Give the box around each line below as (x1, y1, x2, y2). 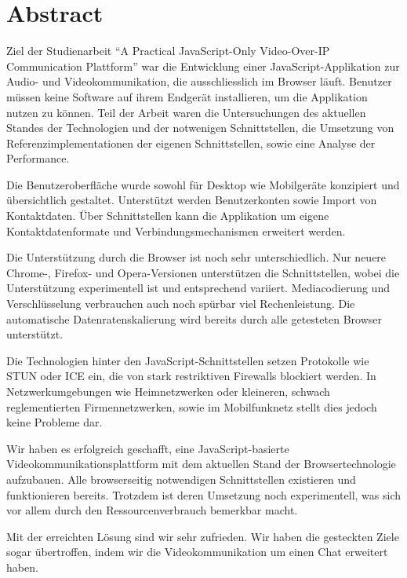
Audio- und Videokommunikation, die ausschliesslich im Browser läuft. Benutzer (6, 73, 392, 90)
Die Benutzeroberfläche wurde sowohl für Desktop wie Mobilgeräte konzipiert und (6, 176, 400, 192)
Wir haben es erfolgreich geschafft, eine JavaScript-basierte (6, 440, 289, 456)
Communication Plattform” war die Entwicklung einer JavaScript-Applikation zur (6, 57, 400, 74)
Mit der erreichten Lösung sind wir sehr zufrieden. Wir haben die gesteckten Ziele (6, 528, 399, 544)
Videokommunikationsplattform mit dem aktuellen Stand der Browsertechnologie (6, 455, 396, 472)
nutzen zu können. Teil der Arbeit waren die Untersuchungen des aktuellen (6, 104, 366, 120)
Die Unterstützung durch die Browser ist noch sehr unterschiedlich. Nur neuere (6, 249, 387, 265)
